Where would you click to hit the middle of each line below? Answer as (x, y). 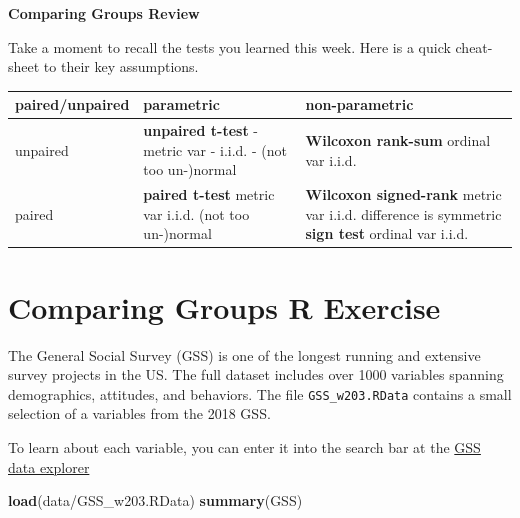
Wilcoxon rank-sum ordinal (398, 139)
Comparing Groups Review (104, 13)
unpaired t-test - (200, 130)
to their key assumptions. (121, 66)
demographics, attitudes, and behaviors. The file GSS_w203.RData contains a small (260, 393)
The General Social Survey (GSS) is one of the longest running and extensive (244, 354)
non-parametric (359, 104)
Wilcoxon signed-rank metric (403, 194)
